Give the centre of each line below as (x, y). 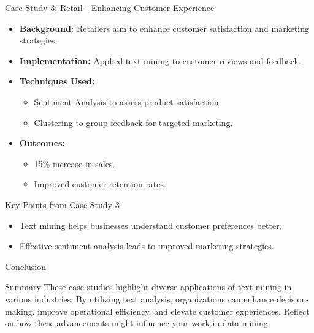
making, (20, 311)
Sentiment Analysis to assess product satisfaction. (128, 101)
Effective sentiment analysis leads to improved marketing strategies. (147, 246)
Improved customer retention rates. (100, 184)
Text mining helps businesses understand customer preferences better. (151, 225)
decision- (293, 298)
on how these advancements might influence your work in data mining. (138, 323)
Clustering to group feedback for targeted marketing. (133, 122)
